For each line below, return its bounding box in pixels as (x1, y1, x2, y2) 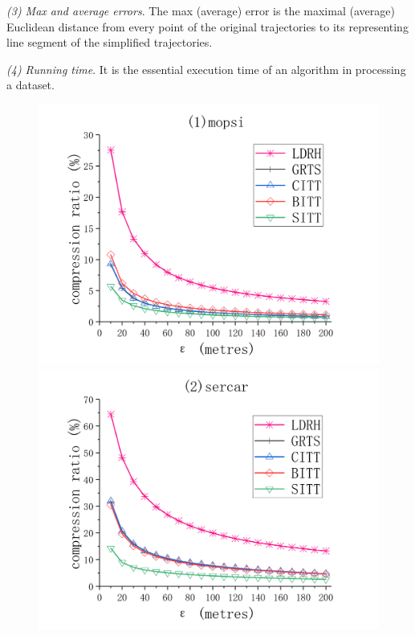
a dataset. (6, 76, 55, 93)
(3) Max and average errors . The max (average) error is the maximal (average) (6, 2, 395, 18)
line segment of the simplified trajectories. (6, 34, 213, 51)
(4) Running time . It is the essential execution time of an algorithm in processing (6, 60, 406, 77)
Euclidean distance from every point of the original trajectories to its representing (6, 18, 409, 35)
